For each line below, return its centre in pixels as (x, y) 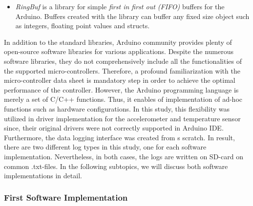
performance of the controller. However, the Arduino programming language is (121, 89)
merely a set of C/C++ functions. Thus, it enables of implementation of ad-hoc (123, 99)
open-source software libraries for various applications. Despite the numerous (119, 51)
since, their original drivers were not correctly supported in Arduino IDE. (114, 128)
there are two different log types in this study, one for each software (105, 147)
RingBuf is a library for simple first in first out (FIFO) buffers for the (120, 6)
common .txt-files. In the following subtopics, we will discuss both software (116, 166)
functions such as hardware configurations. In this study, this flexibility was (117, 108)
